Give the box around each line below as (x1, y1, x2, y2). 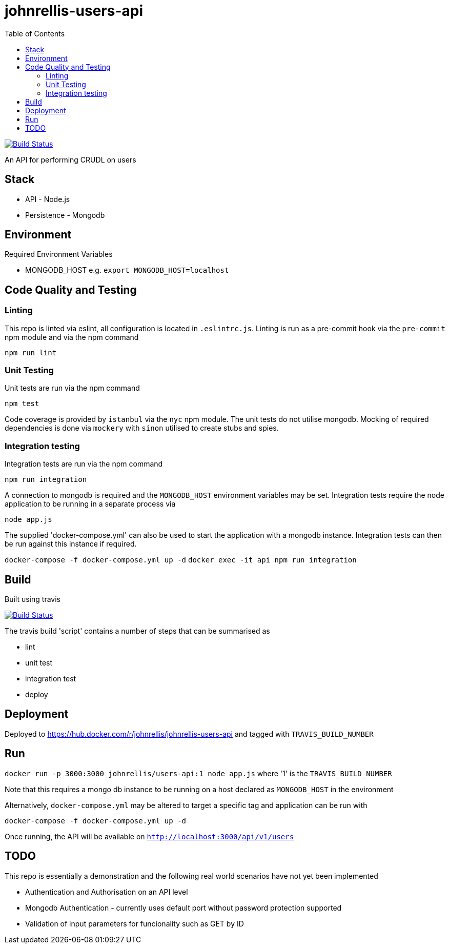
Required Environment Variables (5, 250, 113, 259)
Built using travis (5, 595, 60, 603)
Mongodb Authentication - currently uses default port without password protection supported (25, 903, 342, 912)
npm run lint (5, 348, 57, 357)
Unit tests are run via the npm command (5, 384, 140, 393)
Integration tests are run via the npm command (5, 459, 163, 469)
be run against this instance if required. (5, 539, 137, 549)
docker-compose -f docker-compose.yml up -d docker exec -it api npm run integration (5, 556, 357, 564)
